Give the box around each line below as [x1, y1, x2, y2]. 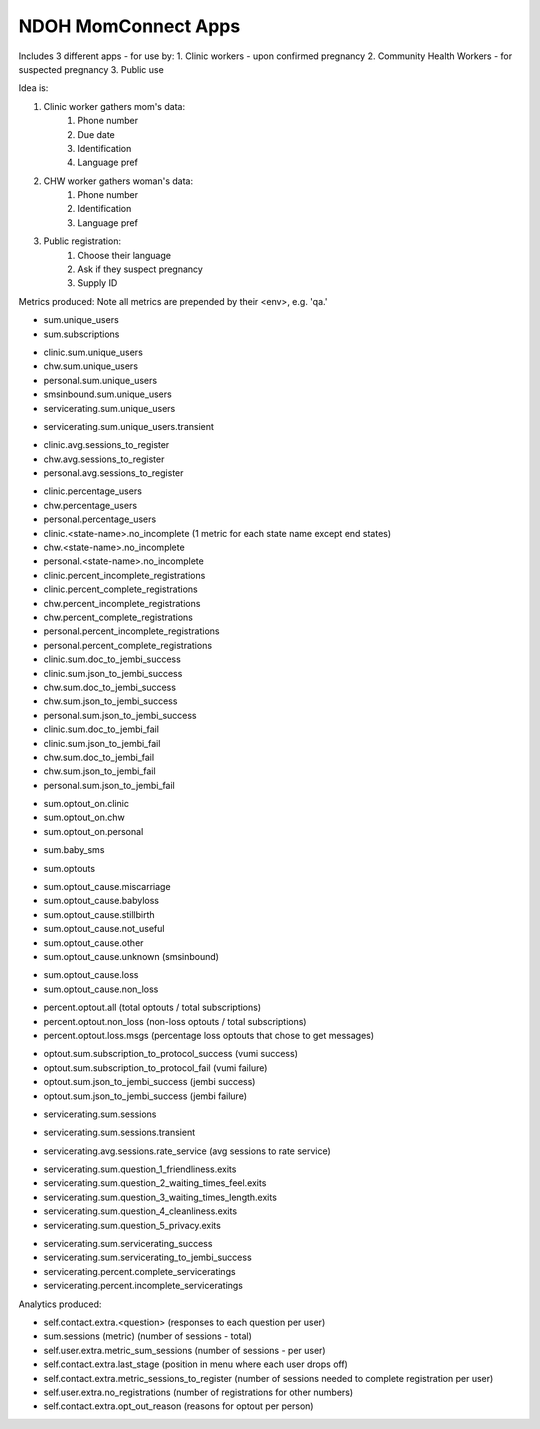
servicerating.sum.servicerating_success [43, 1238, 213, 1250]
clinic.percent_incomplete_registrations [43, 569, 206, 581]
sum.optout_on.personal [43, 825, 144, 837]
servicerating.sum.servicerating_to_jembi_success [43, 1251, 252, 1264]
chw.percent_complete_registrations [43, 611, 194, 623]
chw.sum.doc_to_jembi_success [43, 681, 177, 693]
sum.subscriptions [43, 328, 120, 340]
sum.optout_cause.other [43, 936, 144, 949]
